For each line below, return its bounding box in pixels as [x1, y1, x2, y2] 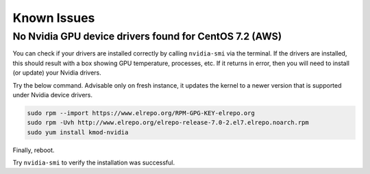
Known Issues [12, 10, 95, 25]
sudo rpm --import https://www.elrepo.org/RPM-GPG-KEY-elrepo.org [27, 109, 255, 116]
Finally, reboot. [12, 146, 55, 154]
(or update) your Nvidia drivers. [12, 69, 102, 77]
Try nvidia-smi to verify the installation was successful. [12, 158, 175, 167]
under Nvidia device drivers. [12, 90, 92, 99]
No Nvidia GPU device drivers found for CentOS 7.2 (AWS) [12, 30, 282, 42]
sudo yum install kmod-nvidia [27, 128, 129, 136]
